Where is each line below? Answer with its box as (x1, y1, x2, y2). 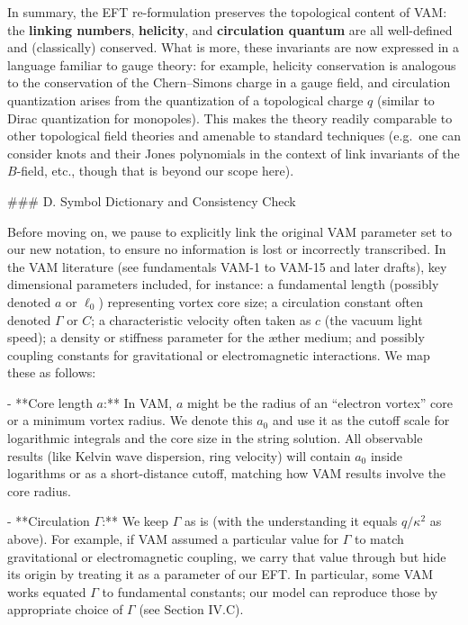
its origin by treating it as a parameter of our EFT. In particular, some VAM (7, 565, 434, 584)
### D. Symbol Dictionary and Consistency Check (7, 191, 296, 210)
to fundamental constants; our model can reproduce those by (102, 582, 438, 601)
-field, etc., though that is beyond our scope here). (16, 161, 294, 180)
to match (354, 530, 404, 548)
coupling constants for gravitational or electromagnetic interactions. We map (7, 345, 430, 364)
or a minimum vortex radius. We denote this (7, 411, 253, 430)
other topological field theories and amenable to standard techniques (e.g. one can (7, 126, 461, 145)
